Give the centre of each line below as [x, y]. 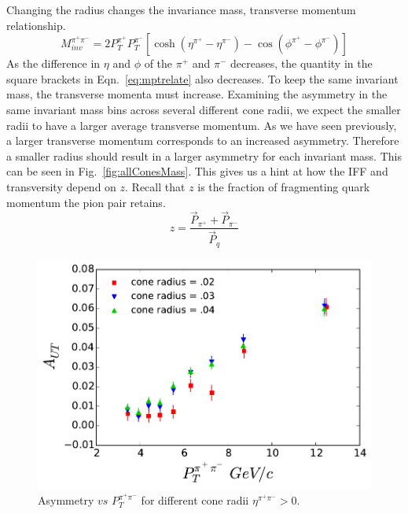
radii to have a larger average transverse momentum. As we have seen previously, [202, 125]
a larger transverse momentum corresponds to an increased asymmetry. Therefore [203, 141]
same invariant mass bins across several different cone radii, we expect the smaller [204, 109]
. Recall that [155, 186]
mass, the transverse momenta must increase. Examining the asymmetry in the [197, 94]
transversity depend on [61, 186]
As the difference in [53, 63]
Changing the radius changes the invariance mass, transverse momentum [181, 9]
